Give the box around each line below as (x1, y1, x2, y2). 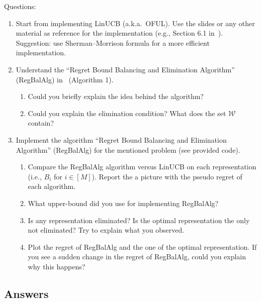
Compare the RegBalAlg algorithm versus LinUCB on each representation (28, 161, 256, 172)
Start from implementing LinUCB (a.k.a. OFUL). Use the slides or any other (16, 18, 255, 28)
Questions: (4, 1, 36, 11)
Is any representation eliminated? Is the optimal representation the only (28, 215, 250, 225)
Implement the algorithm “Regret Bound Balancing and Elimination (16, 134, 227, 145)
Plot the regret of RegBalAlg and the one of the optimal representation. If (28, 241, 257, 252)
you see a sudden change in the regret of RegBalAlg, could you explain (28, 251, 246, 262)
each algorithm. (28, 181, 76, 191)
